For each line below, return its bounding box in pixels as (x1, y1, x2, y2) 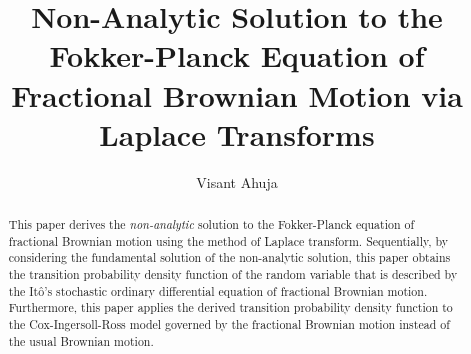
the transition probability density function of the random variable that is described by (8, 266, 458, 283)
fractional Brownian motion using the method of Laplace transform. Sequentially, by (8, 232, 449, 249)
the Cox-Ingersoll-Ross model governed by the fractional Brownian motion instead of (8, 316, 450, 333)
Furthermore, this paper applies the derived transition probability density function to (8, 299, 453, 316)
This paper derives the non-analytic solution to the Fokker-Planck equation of (8, 216, 415, 233)
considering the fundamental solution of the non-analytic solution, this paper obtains (8, 249, 451, 266)
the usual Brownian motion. (8, 332, 154, 349)
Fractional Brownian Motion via (11, 74, 463, 115)
